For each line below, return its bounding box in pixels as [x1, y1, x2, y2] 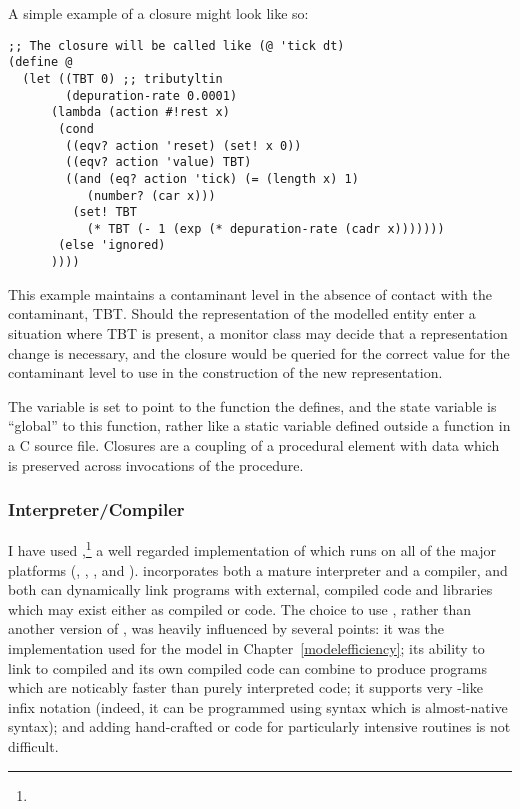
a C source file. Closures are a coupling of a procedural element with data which [8, 434, 500, 455]
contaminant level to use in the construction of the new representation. [8, 362, 443, 383]
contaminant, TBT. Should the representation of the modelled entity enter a [8, 303, 476, 324]
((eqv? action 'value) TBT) [65, 155, 252, 170]
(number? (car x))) [86, 188, 216, 203]
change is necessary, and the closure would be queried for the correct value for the [8, 342, 510, 363]
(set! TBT [72, 205, 137, 220]
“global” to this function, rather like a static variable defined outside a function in [8, 415, 511, 436]
